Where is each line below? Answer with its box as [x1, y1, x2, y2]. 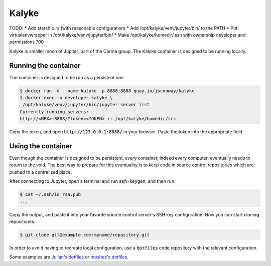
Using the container [9, 142, 73, 150]
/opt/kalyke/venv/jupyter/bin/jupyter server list [23, 102, 150, 108]
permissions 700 [9, 39, 44, 45]
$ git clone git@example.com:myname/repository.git [20, 232, 150, 237]
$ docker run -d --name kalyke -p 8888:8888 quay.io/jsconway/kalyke [20, 88, 195, 94]
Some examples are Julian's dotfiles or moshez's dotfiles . [9, 254, 129, 260]
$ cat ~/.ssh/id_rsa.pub [20, 192, 81, 197]
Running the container [9, 61, 81, 70]
